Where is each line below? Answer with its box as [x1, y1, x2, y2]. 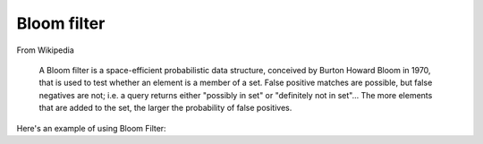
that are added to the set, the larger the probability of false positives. [38, 103, 292, 114]
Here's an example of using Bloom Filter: [16, 123, 166, 133]
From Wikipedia [16, 45, 75, 55]
